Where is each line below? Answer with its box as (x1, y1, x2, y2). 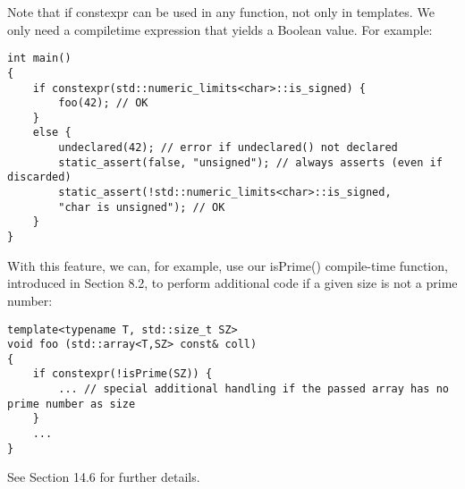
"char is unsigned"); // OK (58, 200, 225, 214)
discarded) (7, 171, 72, 184)
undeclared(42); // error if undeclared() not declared (58, 141, 398, 155)
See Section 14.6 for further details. (7, 468, 200, 486)
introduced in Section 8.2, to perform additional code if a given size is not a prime (7, 274, 458, 292)
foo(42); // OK (58, 97, 148, 110)
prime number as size (7, 397, 136, 410)
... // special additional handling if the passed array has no (58, 383, 449, 396)
